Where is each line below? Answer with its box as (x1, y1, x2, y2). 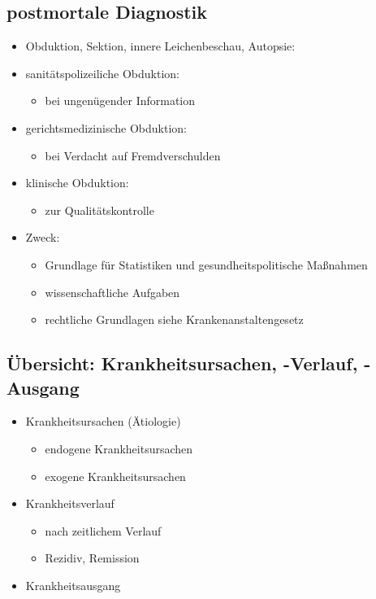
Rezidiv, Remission (45, 549, 140, 566)
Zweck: (25, 229, 60, 246)
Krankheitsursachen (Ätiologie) (25, 413, 181, 430)
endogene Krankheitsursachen (45, 439, 193, 457)
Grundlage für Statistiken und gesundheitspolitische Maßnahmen (45, 256, 368, 273)
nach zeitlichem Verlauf (45, 522, 162, 539)
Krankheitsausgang (25, 576, 121, 593)
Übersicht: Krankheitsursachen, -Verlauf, (6, 351, 358, 376)
